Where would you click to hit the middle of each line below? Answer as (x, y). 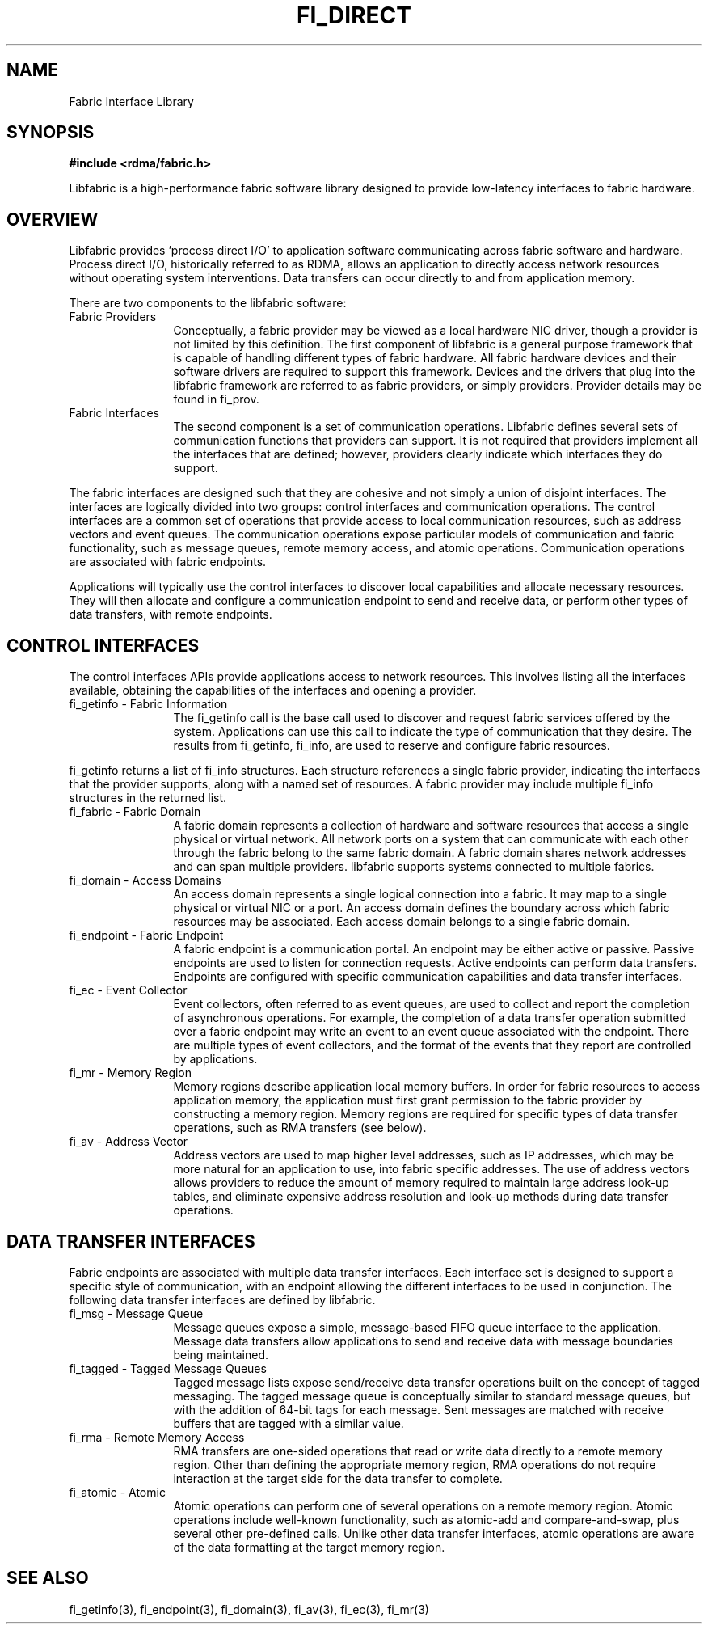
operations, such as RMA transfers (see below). (300, 1128)
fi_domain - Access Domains (145, 880)
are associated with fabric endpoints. (168, 562)
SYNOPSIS (51, 133)
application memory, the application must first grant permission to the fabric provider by (408, 1100)
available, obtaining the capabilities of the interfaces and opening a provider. (273, 690)
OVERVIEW (53, 219)
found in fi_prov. (216, 399)
